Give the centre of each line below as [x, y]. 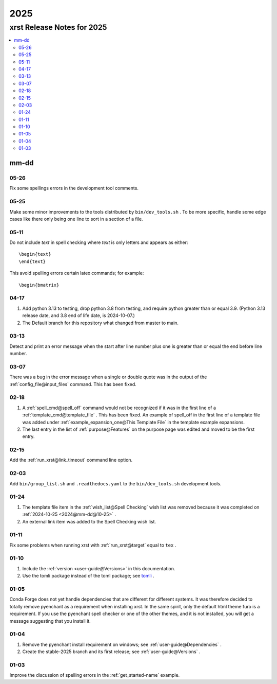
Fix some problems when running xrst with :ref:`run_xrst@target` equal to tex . [93, 545]
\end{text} [32, 261]
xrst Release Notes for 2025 [58, 27]
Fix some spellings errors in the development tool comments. [74, 188]
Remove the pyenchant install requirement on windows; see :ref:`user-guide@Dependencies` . [122, 644]
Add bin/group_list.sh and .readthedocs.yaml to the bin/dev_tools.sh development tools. [115, 483]
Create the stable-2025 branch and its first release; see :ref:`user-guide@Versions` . [111, 652]
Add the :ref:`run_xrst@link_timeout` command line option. [71, 460]
